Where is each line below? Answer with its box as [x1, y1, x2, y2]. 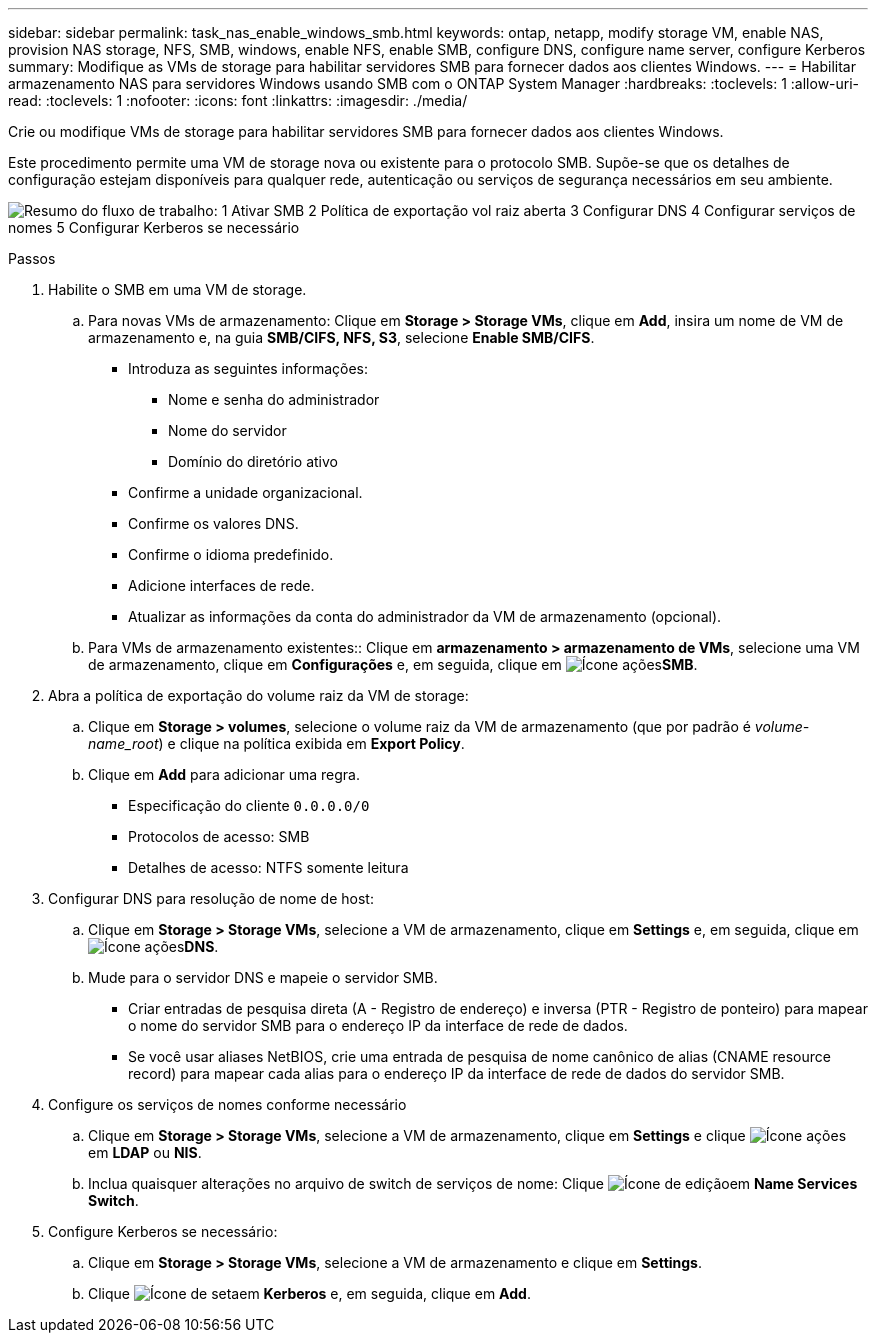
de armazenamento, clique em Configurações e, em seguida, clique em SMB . [88, 656, 698, 673]
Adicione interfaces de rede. [128, 577, 315, 594]
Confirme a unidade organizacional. [128, 484, 363, 501]
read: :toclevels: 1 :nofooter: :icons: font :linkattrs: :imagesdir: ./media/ [8, 92, 468, 109]
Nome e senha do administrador [168, 391, 380, 408]
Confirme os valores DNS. [128, 515, 299, 532]
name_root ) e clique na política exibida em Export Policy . [88, 735, 465, 752]
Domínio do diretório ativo [168, 453, 339, 470]
